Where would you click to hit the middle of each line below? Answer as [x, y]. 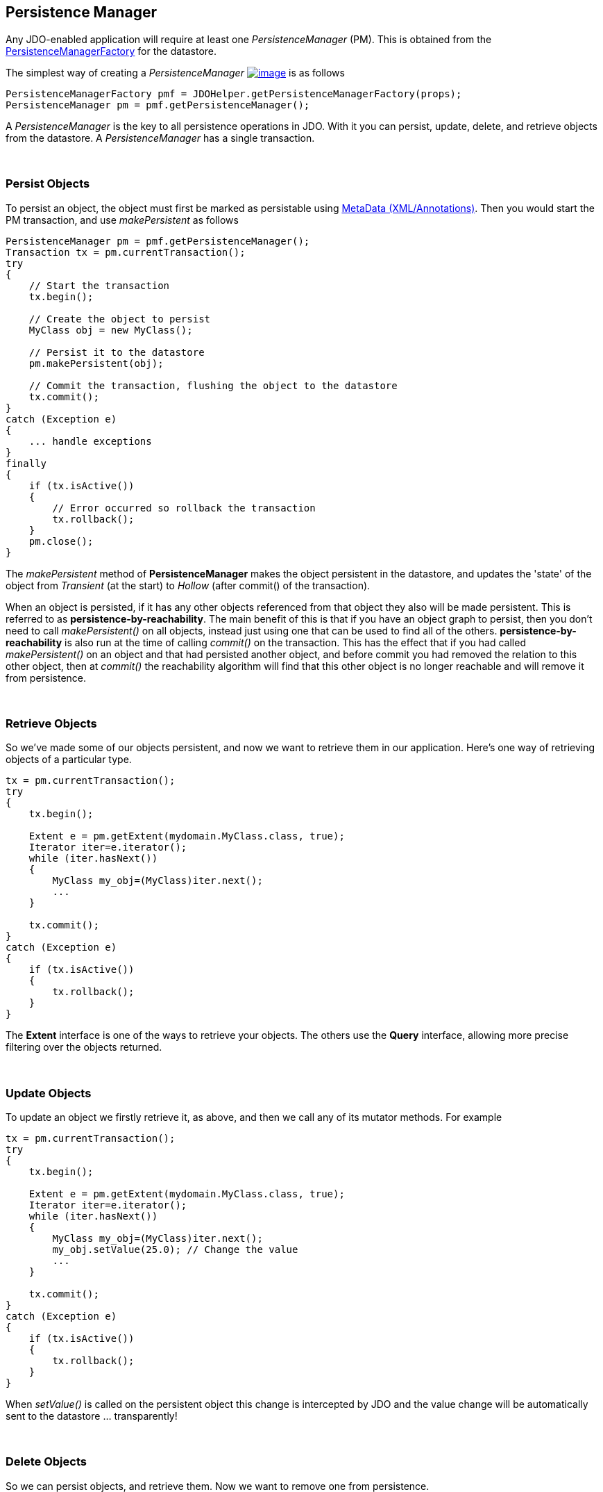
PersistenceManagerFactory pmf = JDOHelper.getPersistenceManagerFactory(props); [234, 93]
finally [26, 463]
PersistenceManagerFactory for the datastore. [111, 51]
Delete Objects [46, 1462]
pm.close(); [61, 541]
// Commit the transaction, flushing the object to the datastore [213, 385]
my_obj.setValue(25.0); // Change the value [175, 1250]
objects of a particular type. [69, 760]
